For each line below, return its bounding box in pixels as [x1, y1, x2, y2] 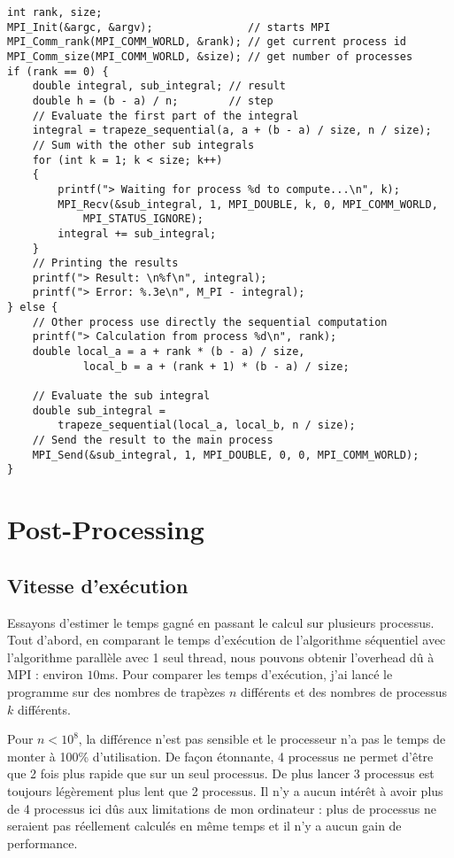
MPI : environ [7, 665, 83, 684]
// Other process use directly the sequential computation [32, 315, 388, 329]
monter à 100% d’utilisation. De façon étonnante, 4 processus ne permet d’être [7, 746, 434, 765]
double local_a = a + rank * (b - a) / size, [32, 345, 305, 359]
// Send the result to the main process [32, 434, 273, 447]
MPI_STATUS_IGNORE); [82, 213, 204, 226]
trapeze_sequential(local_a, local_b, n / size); [58, 419, 356, 432]
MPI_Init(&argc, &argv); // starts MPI [7, 20, 331, 34]
